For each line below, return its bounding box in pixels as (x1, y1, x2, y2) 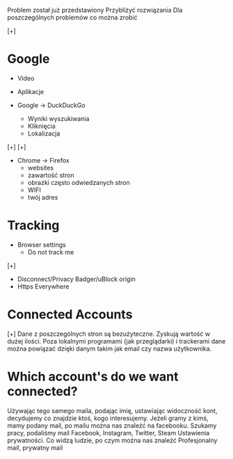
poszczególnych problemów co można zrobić (7, 13, 138, 22)
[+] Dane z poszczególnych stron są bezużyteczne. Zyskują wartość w (7, 330, 211, 338)
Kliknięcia (27, 122, 56, 130)
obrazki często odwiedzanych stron (27, 178, 130, 186)
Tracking (7, 218, 60, 234)
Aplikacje (17, 87, 44, 96)
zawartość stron (27, 170, 74, 179)
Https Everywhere (17, 282, 70, 291)
